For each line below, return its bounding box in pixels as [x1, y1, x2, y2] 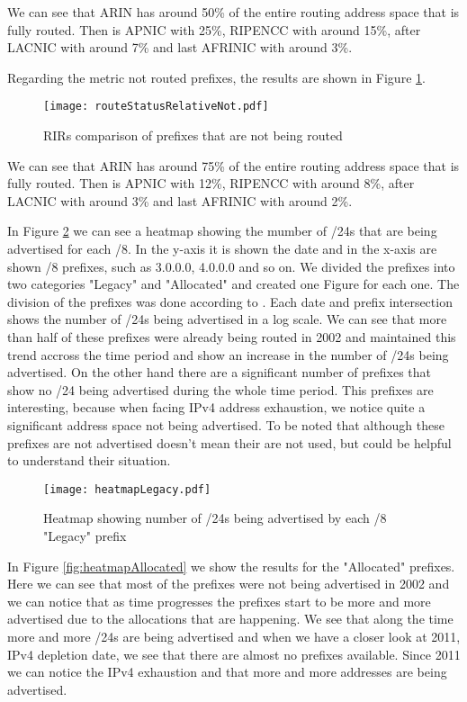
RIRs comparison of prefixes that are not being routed [43, 126, 343, 145]
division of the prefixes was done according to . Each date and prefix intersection [7, 292, 453, 310]
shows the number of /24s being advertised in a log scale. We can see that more [7, 310, 447, 328]
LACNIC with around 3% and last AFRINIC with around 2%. [7, 191, 353, 210]
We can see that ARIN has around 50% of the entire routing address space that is [7, 3, 460, 21]
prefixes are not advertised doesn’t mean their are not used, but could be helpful [7, 433, 452, 452]
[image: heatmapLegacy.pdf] [43, 482, 211, 496]
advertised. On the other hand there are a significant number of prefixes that [7, 363, 432, 382]
